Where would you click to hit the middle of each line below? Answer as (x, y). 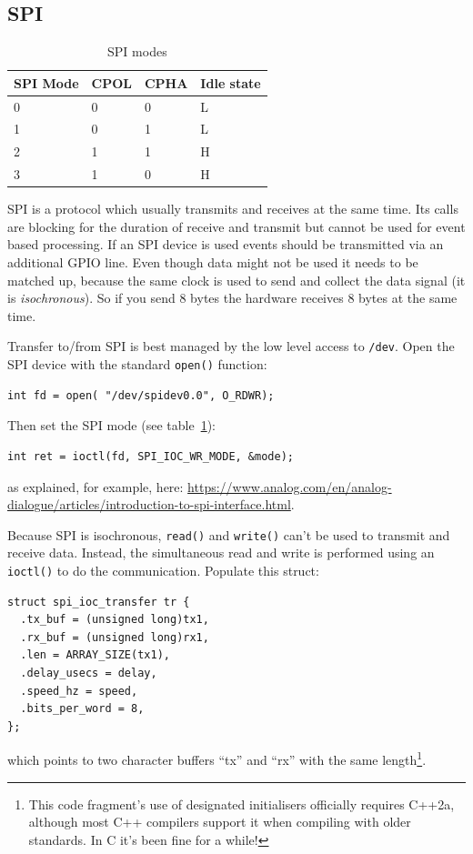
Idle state (231, 82)
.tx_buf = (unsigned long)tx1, (115, 620)
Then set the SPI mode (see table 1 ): (111, 425)
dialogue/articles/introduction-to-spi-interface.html (149, 504)
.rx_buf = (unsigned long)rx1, (115, 637)
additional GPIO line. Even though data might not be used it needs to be (213, 262)
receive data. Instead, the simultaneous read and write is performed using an (221, 553)
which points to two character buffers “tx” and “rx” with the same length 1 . (217, 759)
